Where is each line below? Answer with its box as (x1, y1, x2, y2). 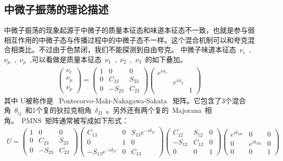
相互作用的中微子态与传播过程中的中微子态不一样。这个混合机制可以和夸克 (4, 34, 248, 45)
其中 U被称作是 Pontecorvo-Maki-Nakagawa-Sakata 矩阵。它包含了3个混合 (4, 95, 246, 105)
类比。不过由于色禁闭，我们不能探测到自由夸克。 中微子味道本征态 (17, 44, 236, 55)
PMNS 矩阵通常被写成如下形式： (21, 115, 129, 125)
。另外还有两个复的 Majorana (105, 105, 201, 115)
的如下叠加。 (145, 54, 187, 64)
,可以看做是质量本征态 (30, 54, 102, 64)
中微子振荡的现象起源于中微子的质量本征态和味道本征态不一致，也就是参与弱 (4, 25, 255, 35)
